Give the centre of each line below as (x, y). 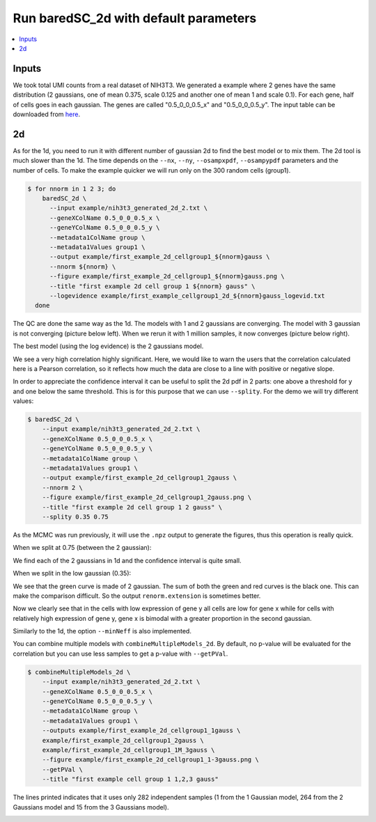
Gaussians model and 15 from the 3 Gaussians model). (91, 807)
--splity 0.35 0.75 (76, 516)
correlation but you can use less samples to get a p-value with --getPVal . (120, 654)
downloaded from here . (46, 114)
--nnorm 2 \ (63, 488)
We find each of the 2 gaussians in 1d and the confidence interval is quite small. (127, 560)
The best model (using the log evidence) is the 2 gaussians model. (108, 346)
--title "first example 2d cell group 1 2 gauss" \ (132, 507)
